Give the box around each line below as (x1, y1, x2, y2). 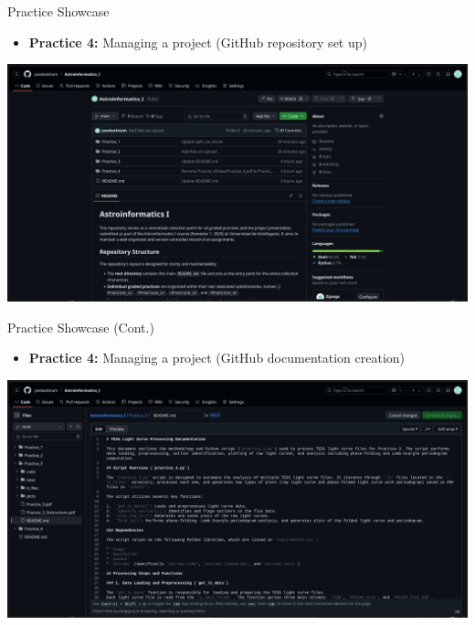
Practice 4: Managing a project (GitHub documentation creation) (28, 348, 406, 367)
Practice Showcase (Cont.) (7, 317, 154, 336)
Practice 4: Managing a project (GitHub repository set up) (28, 32, 367, 51)
